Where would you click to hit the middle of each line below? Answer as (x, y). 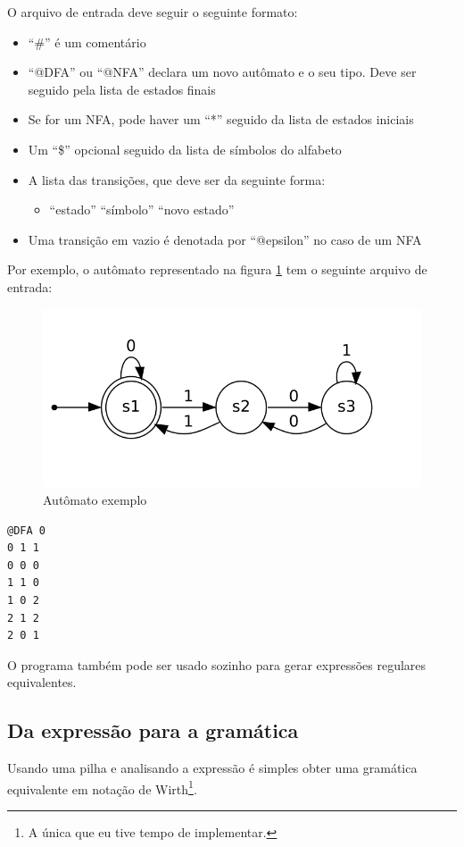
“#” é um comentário (87, 42)
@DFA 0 (26, 530)
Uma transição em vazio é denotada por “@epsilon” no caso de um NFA (225, 239)
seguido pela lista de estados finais (122, 89)
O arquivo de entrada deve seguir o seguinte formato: (153, 12)
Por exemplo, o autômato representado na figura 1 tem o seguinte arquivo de (217, 269)
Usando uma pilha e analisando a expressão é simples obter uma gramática (212, 768)
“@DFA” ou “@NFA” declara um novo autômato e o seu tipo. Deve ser (222, 72)
